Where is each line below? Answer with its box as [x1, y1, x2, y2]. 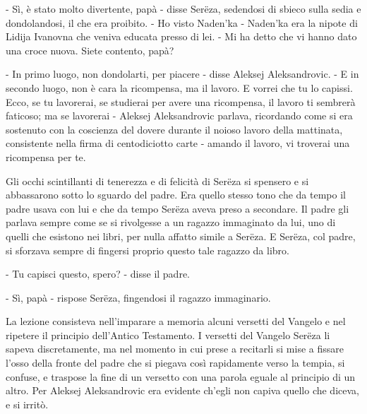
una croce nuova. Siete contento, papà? [6, 42, 174, 57]
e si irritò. [6, 396, 49, 411]
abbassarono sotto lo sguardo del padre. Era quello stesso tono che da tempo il [6, 187, 346, 202]
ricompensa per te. [6, 149, 86, 164]
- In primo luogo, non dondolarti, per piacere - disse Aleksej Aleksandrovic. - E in [6, 66, 359, 81]
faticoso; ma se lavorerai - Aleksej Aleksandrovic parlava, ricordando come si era [6, 108, 353, 123]
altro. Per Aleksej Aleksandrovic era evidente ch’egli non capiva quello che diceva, [6, 383, 359, 398]
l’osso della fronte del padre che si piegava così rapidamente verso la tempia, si [6, 355, 345, 370]
